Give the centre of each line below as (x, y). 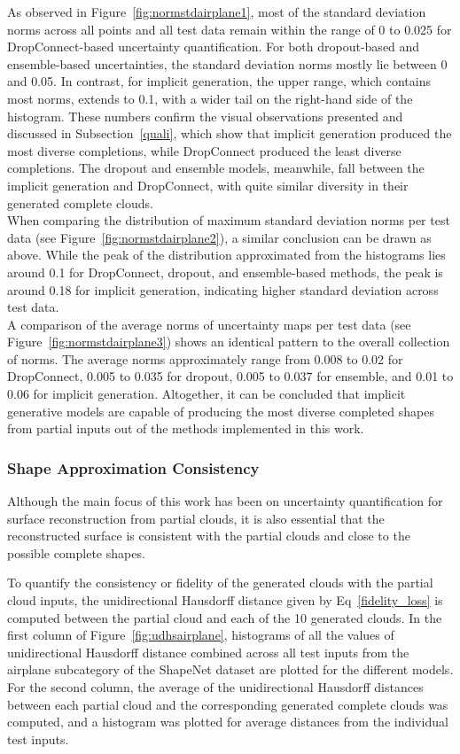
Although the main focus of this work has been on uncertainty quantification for (225, 501)
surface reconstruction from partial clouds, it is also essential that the (196, 518)
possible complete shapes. (76, 552)
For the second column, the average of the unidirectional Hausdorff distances (215, 687)
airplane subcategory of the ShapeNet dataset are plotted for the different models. (230, 669)
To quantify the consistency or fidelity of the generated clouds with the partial (220, 583)
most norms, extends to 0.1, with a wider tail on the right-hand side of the (210, 98)
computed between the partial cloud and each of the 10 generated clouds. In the (225, 617)
